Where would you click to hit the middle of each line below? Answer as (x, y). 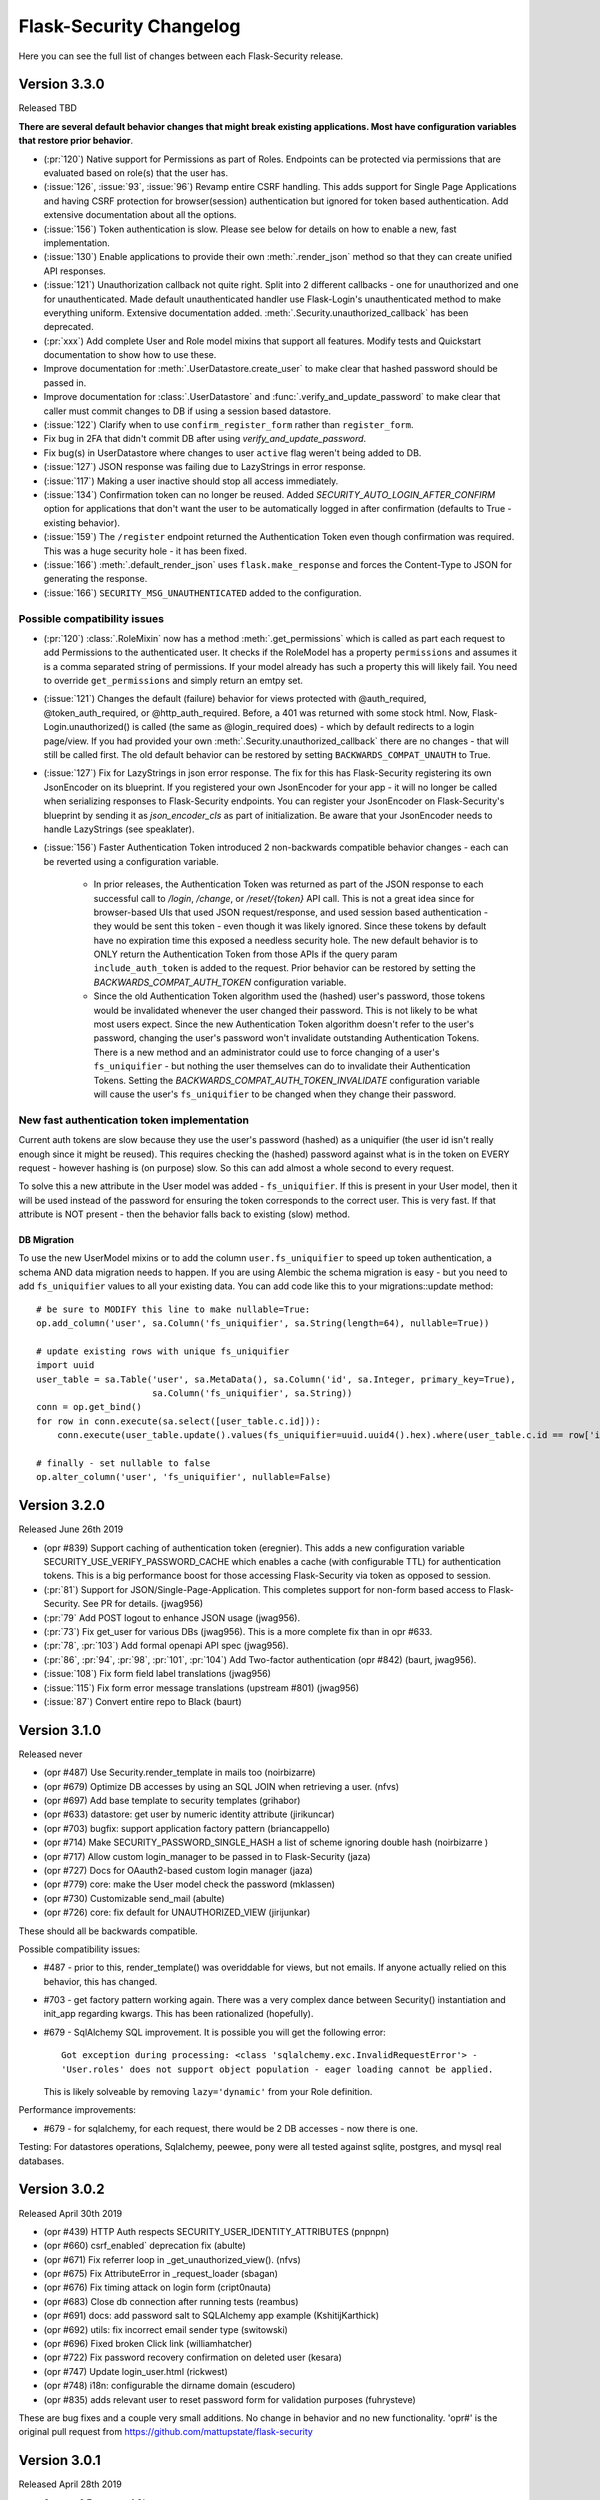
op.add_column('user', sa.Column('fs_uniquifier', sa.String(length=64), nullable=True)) (263, 1323)
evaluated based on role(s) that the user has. (136, 173)
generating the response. (95, 579)
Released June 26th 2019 (71, 1529)
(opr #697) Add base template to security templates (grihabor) (172, 1800)
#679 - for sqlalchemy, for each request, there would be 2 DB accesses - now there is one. (231, 2128)
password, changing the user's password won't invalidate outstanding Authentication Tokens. (286, 1038)
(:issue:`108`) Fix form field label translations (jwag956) (157, 1674)
